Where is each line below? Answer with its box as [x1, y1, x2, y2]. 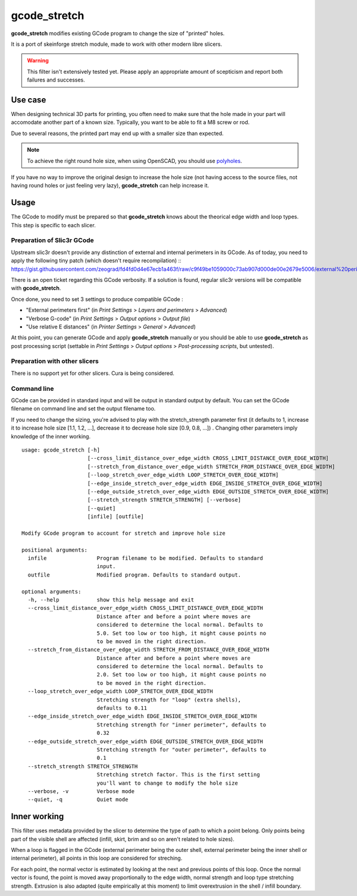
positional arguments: [21, 546, 88, 553]
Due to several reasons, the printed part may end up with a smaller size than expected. [11, 130, 224, 137]
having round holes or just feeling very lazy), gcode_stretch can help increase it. [11, 182, 209, 189]
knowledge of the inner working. [11, 433, 91, 440]
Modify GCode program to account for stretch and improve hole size [21, 530, 226, 537]
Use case [11, 95, 46, 105]
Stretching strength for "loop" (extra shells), [96, 696, 242, 703]
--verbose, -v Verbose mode [27, 788, 135, 794]
